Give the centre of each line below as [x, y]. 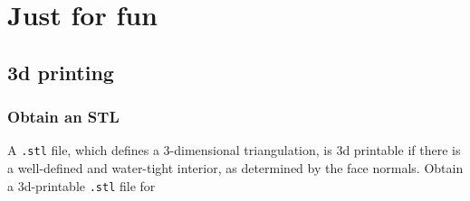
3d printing [61, 72]
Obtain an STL [63, 117]
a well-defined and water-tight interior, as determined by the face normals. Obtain [235, 168]
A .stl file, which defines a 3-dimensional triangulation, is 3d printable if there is [234, 150]
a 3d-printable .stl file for [82, 185]
